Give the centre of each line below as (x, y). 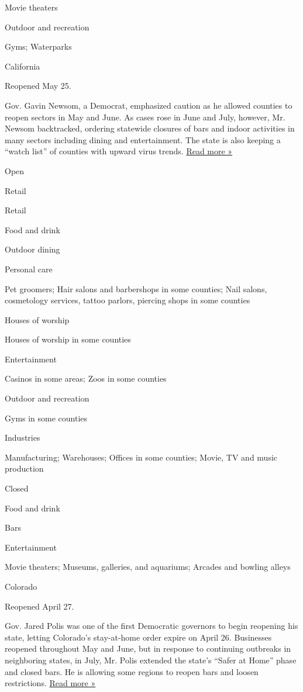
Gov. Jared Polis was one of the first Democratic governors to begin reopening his (151, 626)
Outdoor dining (32, 249)
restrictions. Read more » (50, 683)
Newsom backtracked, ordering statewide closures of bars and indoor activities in (150, 128)
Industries (23, 437)
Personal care (29, 269)
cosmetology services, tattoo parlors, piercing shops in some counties (128, 300)
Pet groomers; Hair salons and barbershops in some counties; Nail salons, (136, 288)
